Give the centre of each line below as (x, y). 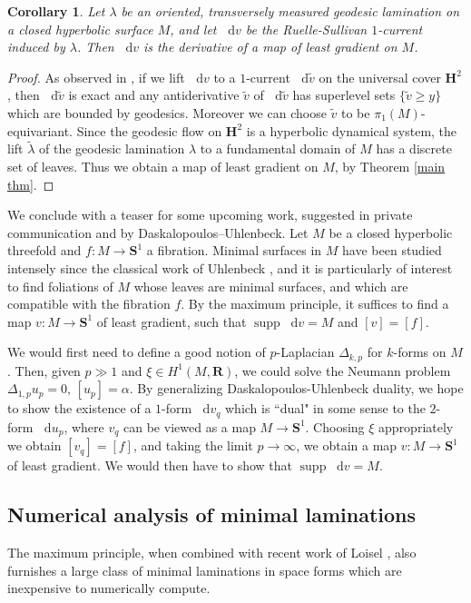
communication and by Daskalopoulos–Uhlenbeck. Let (158, 232)
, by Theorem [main (390, 166)
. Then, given (44, 370)
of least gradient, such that (172, 321)
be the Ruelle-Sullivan (306, 29)
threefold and (44, 250)
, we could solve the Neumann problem (343, 370)
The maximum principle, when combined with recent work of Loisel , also (212, 553)
